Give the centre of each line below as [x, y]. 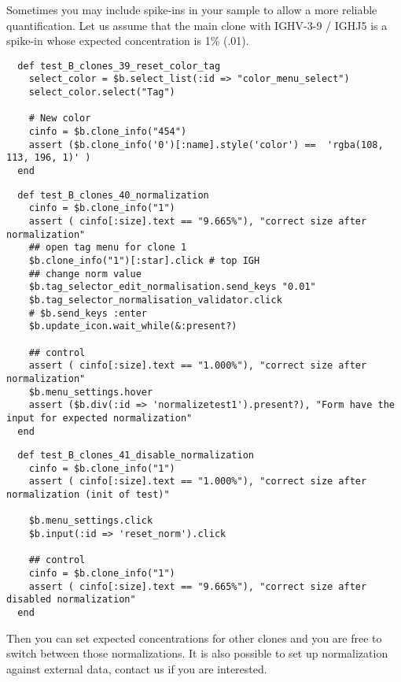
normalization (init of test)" [88, 495]
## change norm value [85, 274]
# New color [60, 119]
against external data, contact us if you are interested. [137, 668]
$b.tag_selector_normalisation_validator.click [155, 300]
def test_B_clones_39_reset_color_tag [119, 66]
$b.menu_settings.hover [91, 392]
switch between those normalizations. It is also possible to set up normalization [197, 653]
